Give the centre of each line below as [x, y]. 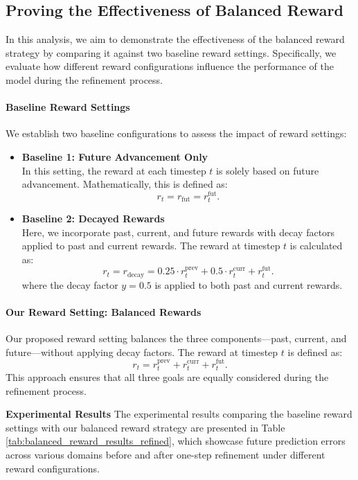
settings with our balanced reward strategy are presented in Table [145, 427]
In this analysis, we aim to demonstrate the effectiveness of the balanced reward [175, 39]
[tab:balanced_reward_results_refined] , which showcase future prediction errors [176, 441]
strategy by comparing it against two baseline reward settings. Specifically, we [171, 52]
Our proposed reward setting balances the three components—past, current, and [176, 338]
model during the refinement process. [84, 79]
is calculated [316, 246]
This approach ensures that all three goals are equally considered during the [167, 376]
